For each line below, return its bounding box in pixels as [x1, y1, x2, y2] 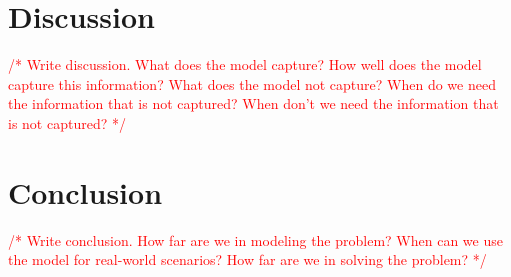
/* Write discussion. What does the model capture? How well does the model [8, 54, 482, 75]
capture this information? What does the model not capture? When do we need [8, 73, 496, 94]
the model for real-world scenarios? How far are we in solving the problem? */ [8, 249, 487, 270]
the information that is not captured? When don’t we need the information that [8, 93, 499, 114]
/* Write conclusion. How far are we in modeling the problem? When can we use [8, 229, 503, 250]
